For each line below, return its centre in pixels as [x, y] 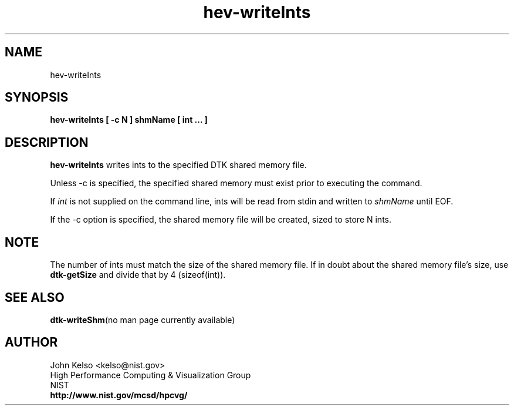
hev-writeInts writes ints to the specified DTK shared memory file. [178, 165]
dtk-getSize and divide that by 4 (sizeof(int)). [138, 275]
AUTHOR [31, 342]
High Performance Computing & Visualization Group [151, 375]
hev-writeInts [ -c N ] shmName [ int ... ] [129, 120]
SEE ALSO [35, 297]
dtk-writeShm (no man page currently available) [143, 320]
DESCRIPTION [47, 142]
